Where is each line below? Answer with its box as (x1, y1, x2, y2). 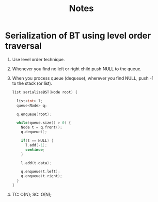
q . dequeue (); (21, 129, 47, 135)
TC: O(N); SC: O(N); (12, 191, 52, 197)
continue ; (25, 147, 45, 152)
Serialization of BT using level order (5, 30, 151, 41)
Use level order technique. (12, 56, 65, 62)
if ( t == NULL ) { (21, 139, 54, 143)
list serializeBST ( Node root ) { (12, 90, 78, 94)
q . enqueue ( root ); (16, 112, 52, 117)
